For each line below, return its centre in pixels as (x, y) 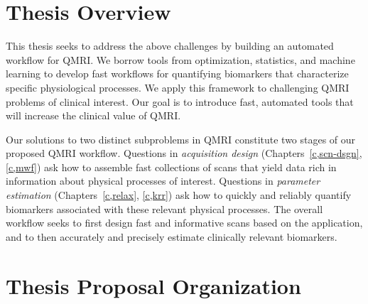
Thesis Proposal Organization (153, 285)
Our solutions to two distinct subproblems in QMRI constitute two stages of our (181, 139)
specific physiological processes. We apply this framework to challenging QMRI (178, 87)
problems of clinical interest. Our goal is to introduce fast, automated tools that (180, 101)
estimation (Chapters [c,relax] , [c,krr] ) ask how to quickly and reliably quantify (179, 195)
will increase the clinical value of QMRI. (93, 115)
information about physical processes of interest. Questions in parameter (163, 181)
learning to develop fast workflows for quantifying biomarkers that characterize (177, 74)
